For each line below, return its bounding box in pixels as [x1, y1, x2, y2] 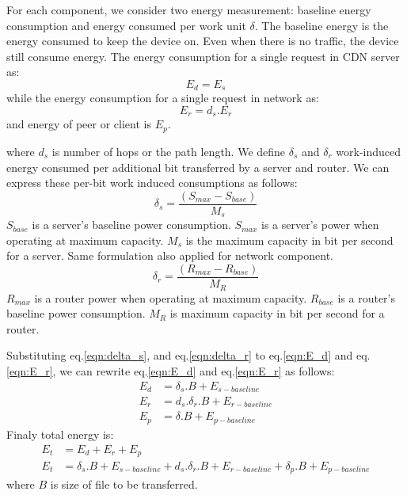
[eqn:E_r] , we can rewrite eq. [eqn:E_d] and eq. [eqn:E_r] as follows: [6, 362, 335, 379]
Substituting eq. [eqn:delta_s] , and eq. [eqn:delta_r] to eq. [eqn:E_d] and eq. [6, 347, 371, 364]
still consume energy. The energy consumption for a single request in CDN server [6, 48, 400, 64]
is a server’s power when [261, 216, 379, 233]
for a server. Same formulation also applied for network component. [6, 247, 334, 264]
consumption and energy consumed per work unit [6, 17, 246, 33]
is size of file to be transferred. [50, 475, 198, 492]
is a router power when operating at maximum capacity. [34, 289, 307, 306]
